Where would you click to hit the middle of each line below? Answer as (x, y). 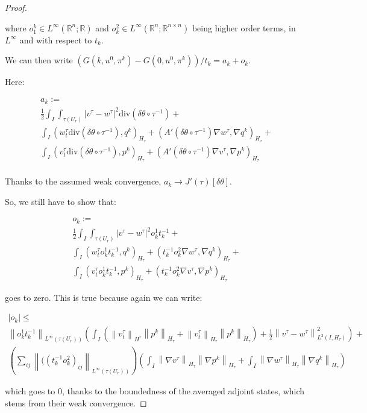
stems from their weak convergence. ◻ (76, 402)
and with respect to (56, 39)
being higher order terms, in (244, 27)
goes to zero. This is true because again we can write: (104, 297)
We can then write (39, 60)
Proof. (16, 7)
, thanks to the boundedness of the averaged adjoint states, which (183, 391)
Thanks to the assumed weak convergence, (83, 181)
